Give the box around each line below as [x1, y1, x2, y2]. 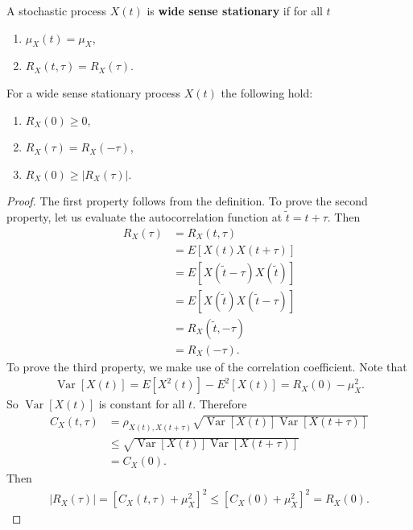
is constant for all [98, 395, 185, 412]
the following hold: [221, 84, 313, 101]
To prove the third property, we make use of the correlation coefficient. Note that [6, 358, 407, 375]
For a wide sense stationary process [6, 84, 181, 101]
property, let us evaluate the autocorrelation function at [6, 208, 283, 225]
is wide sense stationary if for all [147, 2, 323, 19]
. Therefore [192, 395, 247, 412]
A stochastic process [6, 2, 106, 19]
